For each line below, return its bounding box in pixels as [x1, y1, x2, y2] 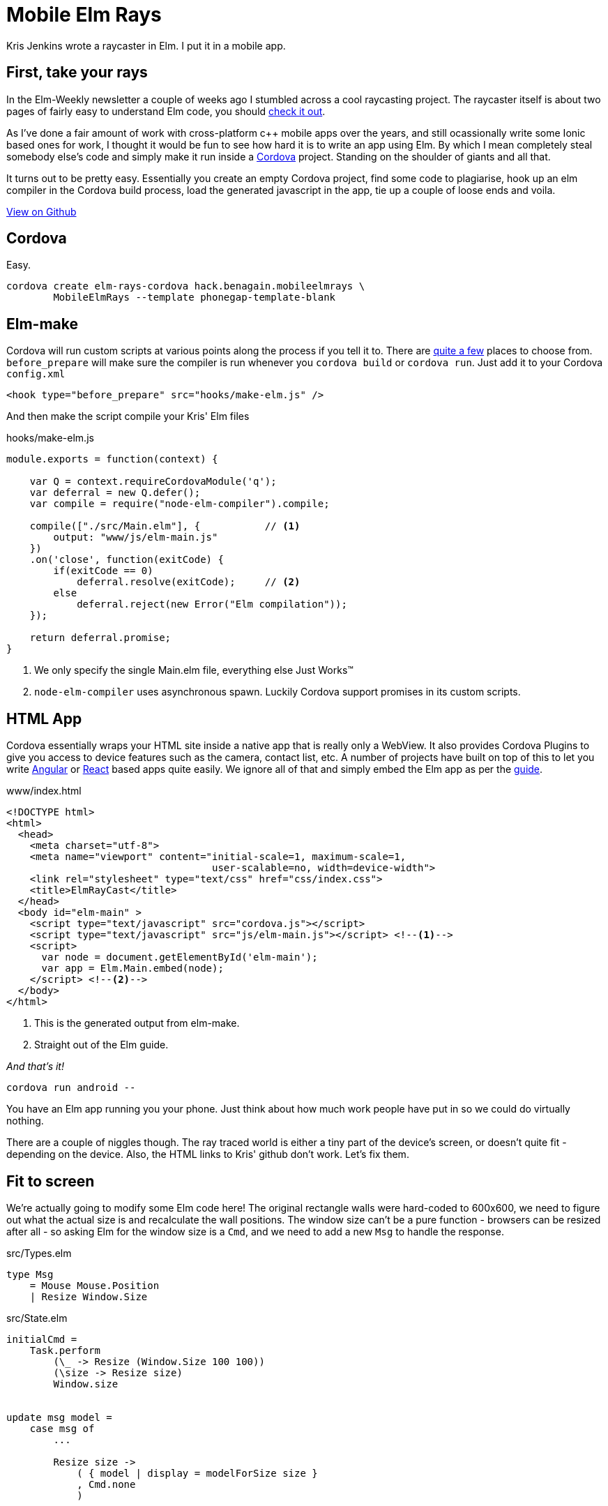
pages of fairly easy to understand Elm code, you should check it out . [6, 105, 326, 117]
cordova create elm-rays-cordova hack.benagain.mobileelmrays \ [6, 280, 365, 292]
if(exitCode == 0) [53, 565, 153, 577]
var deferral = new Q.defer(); [29, 487, 201, 499]
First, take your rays [6, 63, 148, 82]
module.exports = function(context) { [6, 453, 218, 465]
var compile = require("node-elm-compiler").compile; [29, 498, 330, 510]
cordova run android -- [6, 1082, 136, 1094]
